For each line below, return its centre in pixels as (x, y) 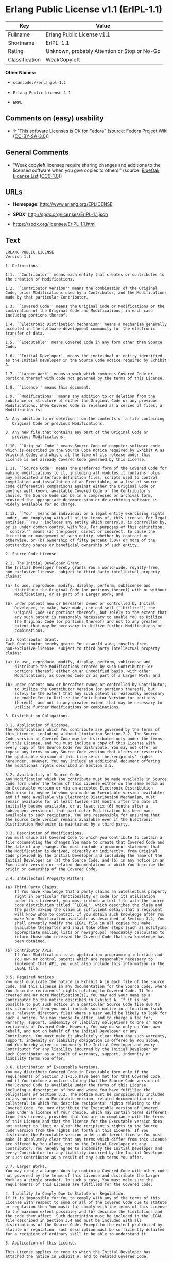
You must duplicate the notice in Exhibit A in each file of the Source (85, 982)
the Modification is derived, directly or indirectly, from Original (82, 851)
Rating (16, 51)
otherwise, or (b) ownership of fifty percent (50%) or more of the (80, 541)
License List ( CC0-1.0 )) (37, 176)
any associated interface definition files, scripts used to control (82, 478)
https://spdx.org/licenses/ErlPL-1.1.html (54, 224)
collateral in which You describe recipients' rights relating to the (83, 1103)
